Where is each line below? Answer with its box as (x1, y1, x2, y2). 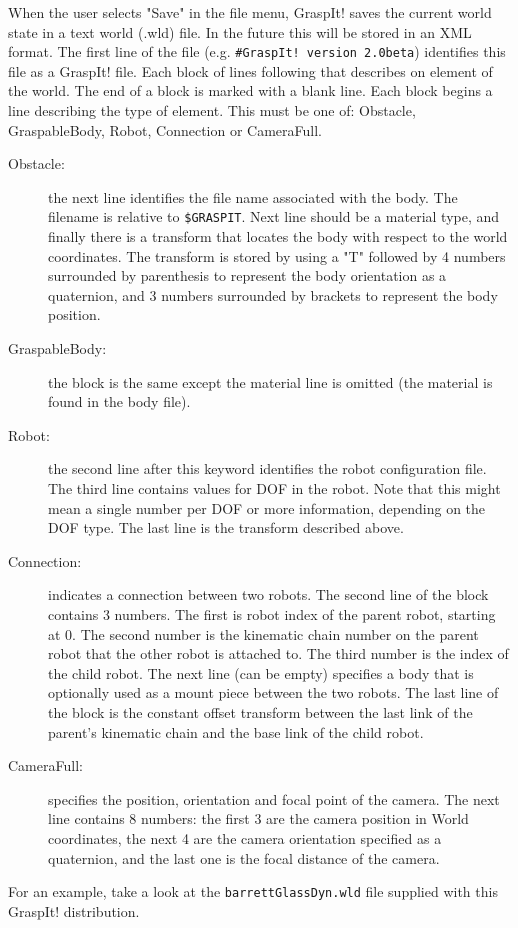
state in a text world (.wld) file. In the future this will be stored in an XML (8, 21, 472, 42)
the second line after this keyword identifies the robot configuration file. (48, 458, 487, 479)
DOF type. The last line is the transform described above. (48, 517, 404, 538)
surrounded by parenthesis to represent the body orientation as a (48, 265, 447, 286)
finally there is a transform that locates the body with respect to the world (48, 226, 508, 247)
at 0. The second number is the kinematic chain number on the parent (48, 623, 479, 644)
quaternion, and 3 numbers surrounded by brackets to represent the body (48, 284, 498, 305)
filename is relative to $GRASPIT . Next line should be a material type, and (48, 206, 500, 227)
